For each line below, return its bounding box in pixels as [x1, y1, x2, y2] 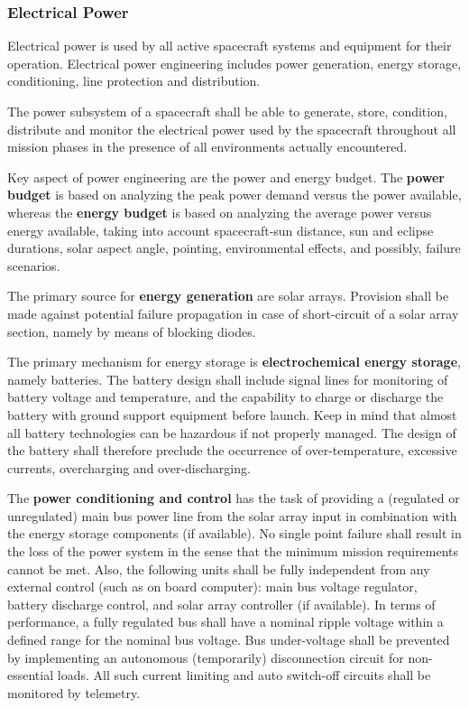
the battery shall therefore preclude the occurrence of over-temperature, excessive [7, 441, 457, 460]
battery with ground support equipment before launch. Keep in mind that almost [7, 405, 457, 424]
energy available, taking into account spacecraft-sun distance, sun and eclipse [7, 220, 434, 239]
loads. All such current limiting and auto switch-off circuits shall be [57, 666, 431, 685]
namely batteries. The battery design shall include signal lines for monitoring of [7, 369, 448, 388]
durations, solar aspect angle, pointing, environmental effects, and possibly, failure [7, 238, 461, 257]
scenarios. [7, 256, 60, 275]
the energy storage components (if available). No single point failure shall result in [7, 524, 462, 543]
